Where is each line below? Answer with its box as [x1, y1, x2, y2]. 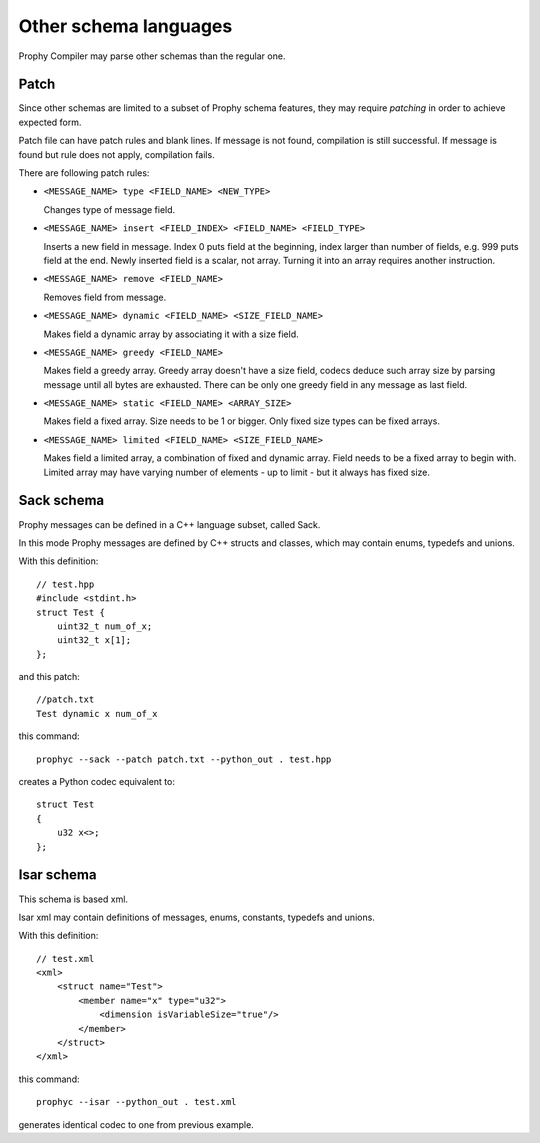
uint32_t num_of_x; [56, 620, 153, 632]
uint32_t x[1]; [56, 635, 132, 646]
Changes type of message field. [43, 203, 176, 215]
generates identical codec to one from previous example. [18, 1118, 254, 1130]
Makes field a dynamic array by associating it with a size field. [43, 328, 299, 340]
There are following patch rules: [18, 167, 150, 179]
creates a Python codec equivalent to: [18, 776, 175, 788]
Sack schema [18, 492, 105, 509]
